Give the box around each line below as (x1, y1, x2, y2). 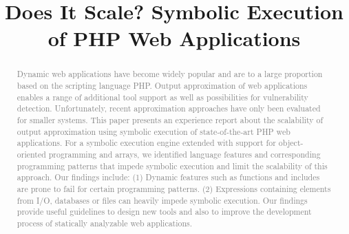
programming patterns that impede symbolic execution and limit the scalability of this (17, 160, 328, 171)
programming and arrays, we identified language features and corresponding (48, 148, 321, 160)
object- (278, 137, 304, 149)
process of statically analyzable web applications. (17, 217, 193, 228)
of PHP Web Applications (47, 24, 301, 52)
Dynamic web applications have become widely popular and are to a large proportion (17, 68, 323, 80)
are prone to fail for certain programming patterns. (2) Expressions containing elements (17, 182, 331, 194)
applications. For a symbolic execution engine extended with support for (17, 137, 276, 149)
